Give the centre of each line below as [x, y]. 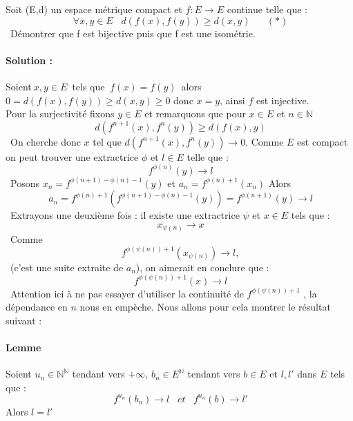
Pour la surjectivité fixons [60, 114]
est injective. [283, 100]
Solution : [29, 60]
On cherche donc [45, 141]
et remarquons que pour [195, 114]
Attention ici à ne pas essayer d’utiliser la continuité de [127, 293]
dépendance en [37, 307]
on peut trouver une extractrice [72, 156]
